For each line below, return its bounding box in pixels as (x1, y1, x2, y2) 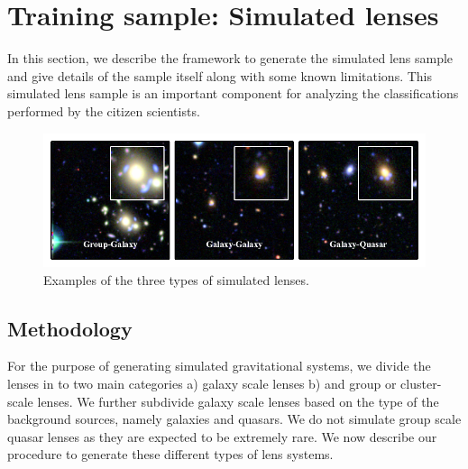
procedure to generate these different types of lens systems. (7, 445, 334, 464)
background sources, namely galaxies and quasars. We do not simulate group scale (7, 409, 462, 428)
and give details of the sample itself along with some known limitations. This (7, 66, 433, 85)
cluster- (400, 374, 442, 392)
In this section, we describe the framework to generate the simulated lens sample (7, 49, 454, 68)
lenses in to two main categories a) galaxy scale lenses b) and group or (7, 374, 397, 392)
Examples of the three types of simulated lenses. (43, 270, 309, 289)
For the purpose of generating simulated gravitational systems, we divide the (7, 356, 431, 375)
